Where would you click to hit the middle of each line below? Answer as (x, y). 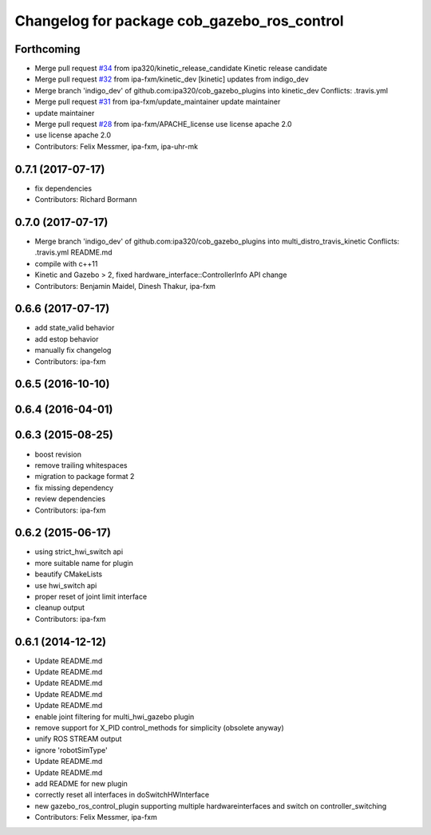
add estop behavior (67, 338)
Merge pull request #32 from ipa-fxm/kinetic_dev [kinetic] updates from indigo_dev (172, 79)
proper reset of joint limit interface (91, 596)
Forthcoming (47, 49)
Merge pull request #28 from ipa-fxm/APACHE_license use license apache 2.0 (163, 125)
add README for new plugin (81, 783)
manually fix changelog (73, 350)
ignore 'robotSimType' (71, 750)
